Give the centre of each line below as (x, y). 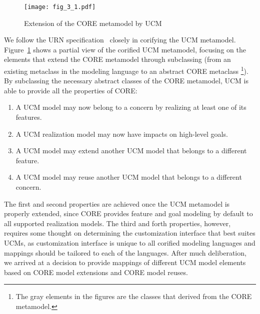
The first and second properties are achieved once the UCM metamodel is (117, 203)
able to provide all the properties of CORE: (71, 90)
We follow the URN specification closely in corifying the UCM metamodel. (120, 40)
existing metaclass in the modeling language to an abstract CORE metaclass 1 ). (126, 70)
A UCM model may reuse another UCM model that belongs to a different (129, 177)
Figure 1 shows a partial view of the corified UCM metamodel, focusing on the (125, 49)
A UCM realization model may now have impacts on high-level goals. (122, 134)
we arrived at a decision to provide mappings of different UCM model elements (125, 262)
